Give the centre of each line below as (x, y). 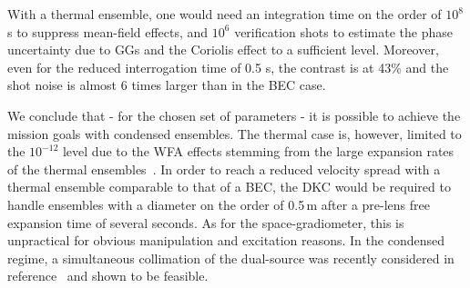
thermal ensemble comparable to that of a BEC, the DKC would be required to (229, 187)
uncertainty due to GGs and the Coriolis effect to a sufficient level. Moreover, (223, 50)
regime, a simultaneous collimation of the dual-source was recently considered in (231, 258)
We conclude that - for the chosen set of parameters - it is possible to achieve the (234, 115)
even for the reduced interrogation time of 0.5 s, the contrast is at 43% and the (228, 67)
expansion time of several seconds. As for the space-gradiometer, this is (206, 222)
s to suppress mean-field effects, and (108, 31)
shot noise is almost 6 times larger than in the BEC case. (167, 85)
